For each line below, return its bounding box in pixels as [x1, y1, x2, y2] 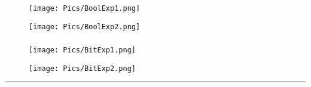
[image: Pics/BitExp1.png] [29, 46, 136, 55]
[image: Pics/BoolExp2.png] [29, 22, 141, 31]
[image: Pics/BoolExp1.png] [29, 4, 141, 13]
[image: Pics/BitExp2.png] [29, 64, 136, 73]
